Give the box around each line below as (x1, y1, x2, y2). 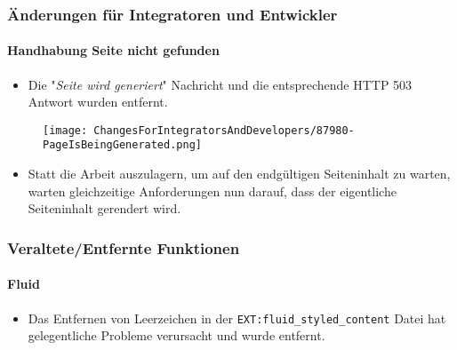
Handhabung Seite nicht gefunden (7, 41, 220, 60)
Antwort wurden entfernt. (28, 92, 168, 111)
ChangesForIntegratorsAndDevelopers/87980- (93, 123, 355, 137)
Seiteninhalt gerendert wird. (28, 199, 181, 218)
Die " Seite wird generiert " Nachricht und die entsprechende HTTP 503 (28, 75, 413, 93)
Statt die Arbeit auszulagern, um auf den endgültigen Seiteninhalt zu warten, (28, 164, 451, 183)
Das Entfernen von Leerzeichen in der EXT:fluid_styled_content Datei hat (28, 308, 446, 327)
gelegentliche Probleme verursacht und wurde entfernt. (28, 326, 325, 345)
